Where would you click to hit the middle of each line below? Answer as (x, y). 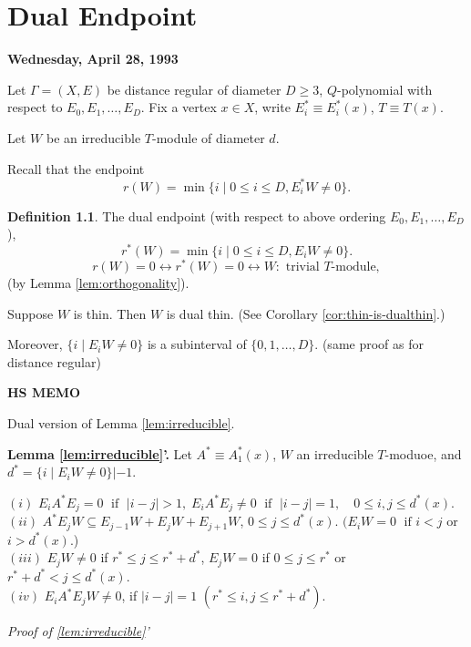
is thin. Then (110, 313)
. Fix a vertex (179, 107)
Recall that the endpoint (76, 168)
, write (272, 107)
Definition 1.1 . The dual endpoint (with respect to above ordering (197, 216)
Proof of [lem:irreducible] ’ (78, 631)
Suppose (31, 313)
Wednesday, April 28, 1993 (93, 59)
